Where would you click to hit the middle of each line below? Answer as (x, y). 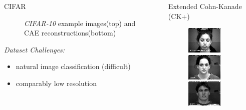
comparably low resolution (56, 83)
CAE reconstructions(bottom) (70, 33)
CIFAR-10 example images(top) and (80, 23)
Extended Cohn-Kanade (205, 6)
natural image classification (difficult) (73, 66)
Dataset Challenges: (35, 49)
